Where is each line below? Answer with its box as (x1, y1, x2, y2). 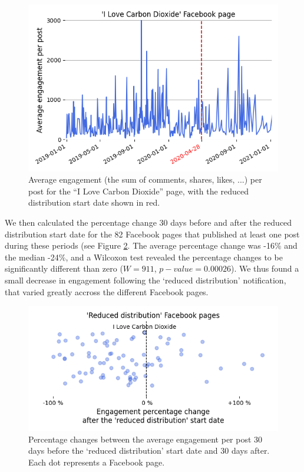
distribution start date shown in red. (28, 196, 160, 209)
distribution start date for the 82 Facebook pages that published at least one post (5, 227, 300, 240)
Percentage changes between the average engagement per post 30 (28, 433, 263, 445)
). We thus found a (230, 262, 299, 275)
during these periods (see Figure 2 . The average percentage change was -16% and (5, 239, 298, 252)
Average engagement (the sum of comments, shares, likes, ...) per (28, 173, 262, 186)
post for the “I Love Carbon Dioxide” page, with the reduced (28, 184, 249, 197)
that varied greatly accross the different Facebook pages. (5, 285, 209, 298)
